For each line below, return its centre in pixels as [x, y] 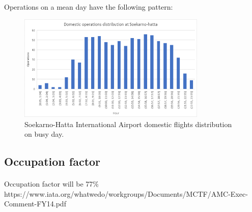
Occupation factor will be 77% [51, 184]
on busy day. [44, 134]
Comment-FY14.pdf [35, 204]
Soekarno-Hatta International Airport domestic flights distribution [128, 124]
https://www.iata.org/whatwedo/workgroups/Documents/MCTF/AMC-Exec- [126, 193]
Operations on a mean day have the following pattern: [89, 7]
